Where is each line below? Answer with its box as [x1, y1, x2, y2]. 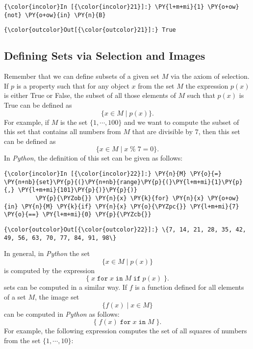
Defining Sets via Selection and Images [4, 48, 205, 63]
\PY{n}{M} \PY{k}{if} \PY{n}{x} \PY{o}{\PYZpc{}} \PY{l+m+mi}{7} [21, 203, 239, 210]
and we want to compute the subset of [124, 116, 239, 127]
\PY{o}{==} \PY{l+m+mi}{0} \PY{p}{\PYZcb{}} [4, 211, 152, 218]
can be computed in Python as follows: [4, 308, 120, 319]
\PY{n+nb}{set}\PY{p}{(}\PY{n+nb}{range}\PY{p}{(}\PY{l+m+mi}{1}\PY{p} [4, 178, 243, 186]
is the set [60, 116, 88, 127]
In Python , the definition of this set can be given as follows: [4, 153, 183, 163]
